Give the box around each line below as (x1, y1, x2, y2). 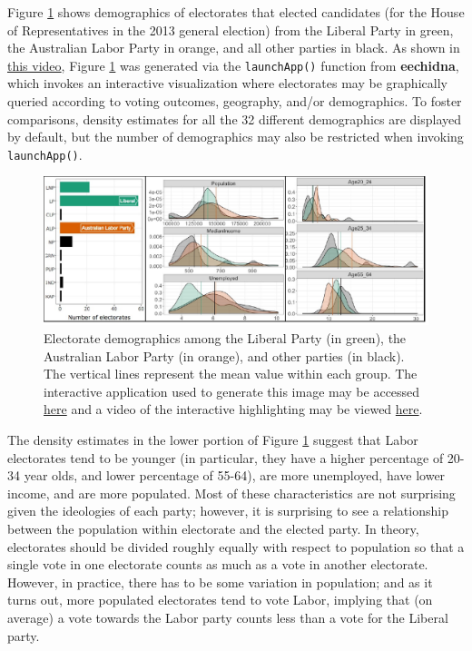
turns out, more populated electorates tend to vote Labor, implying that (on (7, 590, 433, 609)
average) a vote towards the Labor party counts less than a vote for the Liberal (7, 607, 448, 626)
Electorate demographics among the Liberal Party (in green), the (44, 329, 407, 348)
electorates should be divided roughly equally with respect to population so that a (7, 537, 465, 556)
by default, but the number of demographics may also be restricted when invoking (7, 127, 464, 146)
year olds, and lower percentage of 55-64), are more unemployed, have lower (24, 466, 446, 485)
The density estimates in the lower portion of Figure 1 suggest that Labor (7, 430, 418, 449)
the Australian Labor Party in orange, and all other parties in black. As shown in (7, 38, 460, 57)
